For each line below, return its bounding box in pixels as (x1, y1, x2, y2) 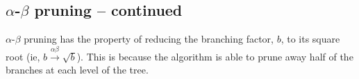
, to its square (281, 32, 340, 46)
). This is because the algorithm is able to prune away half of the (76, 49, 353, 63)
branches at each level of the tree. (6, 63, 149, 77)
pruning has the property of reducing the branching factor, (24, 32, 274, 46)
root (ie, (6, 49, 40, 63)
